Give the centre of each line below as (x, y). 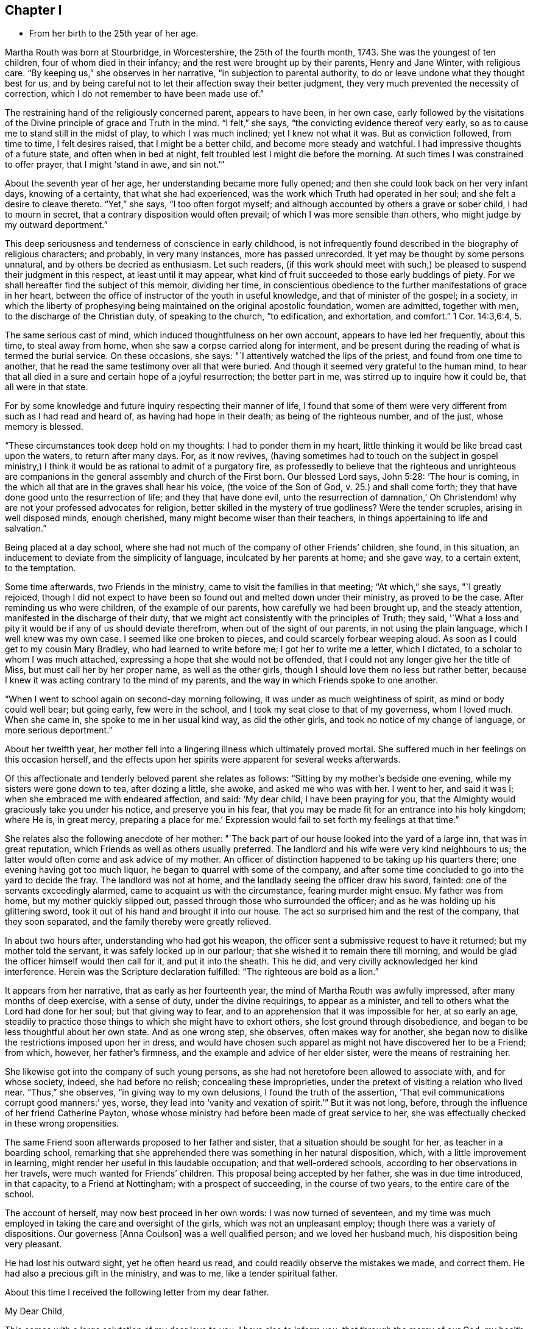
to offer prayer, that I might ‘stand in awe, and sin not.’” (115, 165)
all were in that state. (47, 387)
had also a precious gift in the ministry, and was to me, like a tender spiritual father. (171, 1274)
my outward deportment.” (56, 225)
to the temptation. (41, 568)
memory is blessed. (44, 427)
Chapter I (34, 10)
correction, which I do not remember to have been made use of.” (134, 94)
